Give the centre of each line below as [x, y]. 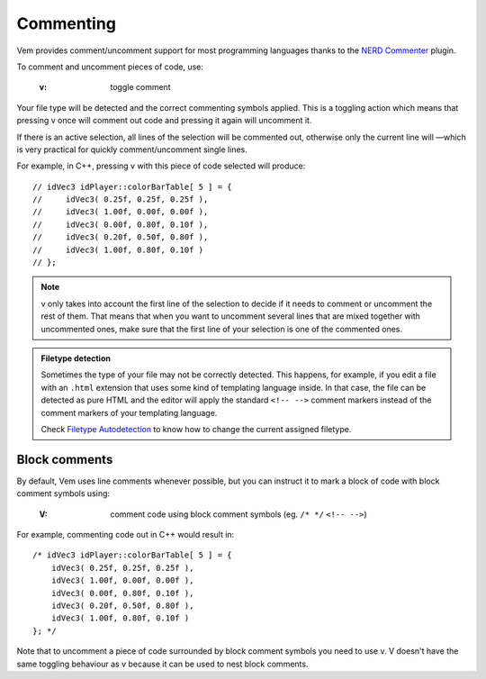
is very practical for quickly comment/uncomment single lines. [132, 149]
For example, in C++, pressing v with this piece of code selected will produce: [161, 166]
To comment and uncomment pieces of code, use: [110, 67]
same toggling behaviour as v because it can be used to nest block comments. [162, 664]
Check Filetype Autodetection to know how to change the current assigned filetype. [196, 429]
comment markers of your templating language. [129, 412]
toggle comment [140, 87]
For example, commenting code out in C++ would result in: [126, 534]
